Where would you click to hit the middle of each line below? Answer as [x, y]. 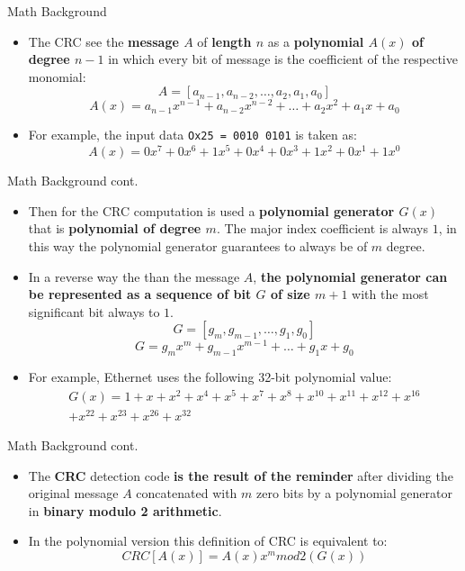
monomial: [57, 76]
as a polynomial [316, 41]
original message [73, 493]
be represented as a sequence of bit [140, 294]
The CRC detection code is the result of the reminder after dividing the [241, 475]
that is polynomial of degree [115, 228]
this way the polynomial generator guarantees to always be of [198, 245]
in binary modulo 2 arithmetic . [125, 510]
